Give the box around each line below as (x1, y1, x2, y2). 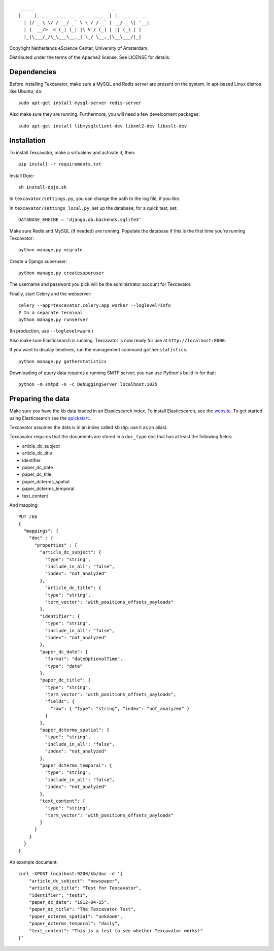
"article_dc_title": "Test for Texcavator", (28, 885, 142, 891)
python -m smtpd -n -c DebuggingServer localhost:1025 (18, 381, 158, 387)
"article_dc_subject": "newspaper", (28, 878, 120, 883)
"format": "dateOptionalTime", (45, 656, 123, 662)
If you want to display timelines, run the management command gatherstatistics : (9, 347, 188, 353)
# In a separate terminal (18, 310, 83, 315)
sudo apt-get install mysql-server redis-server (18, 100, 142, 106)
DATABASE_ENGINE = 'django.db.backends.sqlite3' (18, 217, 142, 223)
